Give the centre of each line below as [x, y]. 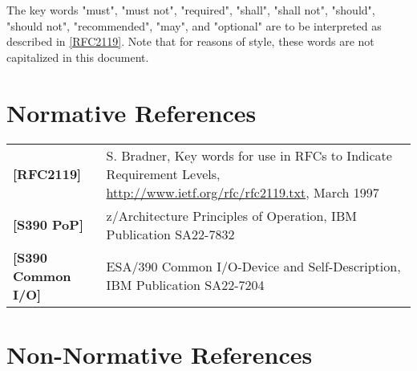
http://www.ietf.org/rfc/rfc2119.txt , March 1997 [243, 192]
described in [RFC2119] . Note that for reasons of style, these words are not [190, 41]
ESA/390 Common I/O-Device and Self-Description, [253, 266]
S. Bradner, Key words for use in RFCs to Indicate [249, 155]
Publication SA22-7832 [170, 234]
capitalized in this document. [78, 57]
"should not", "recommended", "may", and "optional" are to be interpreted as [194, 25]
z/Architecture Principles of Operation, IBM [231, 215]
